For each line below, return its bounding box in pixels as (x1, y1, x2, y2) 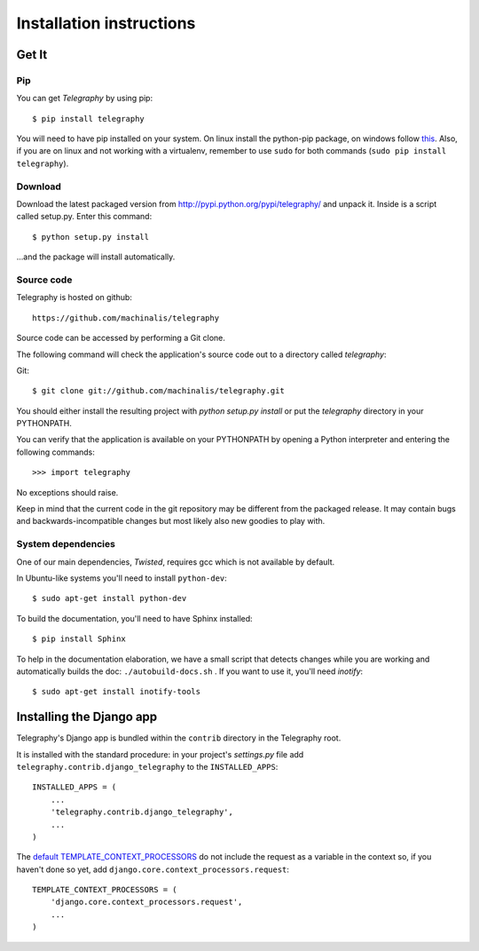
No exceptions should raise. (16, 487, 119, 497)
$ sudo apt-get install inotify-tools (32, 686, 201, 697)
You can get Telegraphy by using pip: (16, 93, 153, 104)
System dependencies (16, 538, 115, 551)
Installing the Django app (16, 709, 158, 725)
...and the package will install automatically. (16, 251, 176, 262)
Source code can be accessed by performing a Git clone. (16, 333, 226, 344)
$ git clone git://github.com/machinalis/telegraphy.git (32, 386, 286, 396)
